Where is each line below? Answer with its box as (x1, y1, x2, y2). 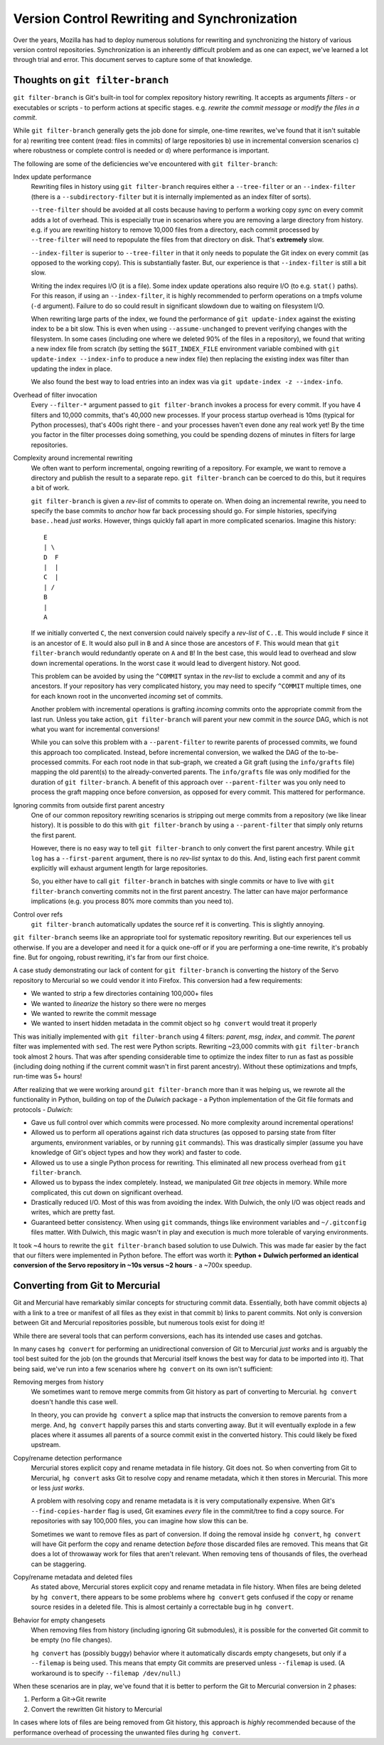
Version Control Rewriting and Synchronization (13, 11, 298, 26)
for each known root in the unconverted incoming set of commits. (31, 691, 223, 700)
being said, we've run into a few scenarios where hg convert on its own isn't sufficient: (13, 1364, 273, 1373)
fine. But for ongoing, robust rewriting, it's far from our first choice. (13, 953, 209, 962)
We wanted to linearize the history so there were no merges (31, 999, 206, 1008)
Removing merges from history (13, 1378, 105, 1386)
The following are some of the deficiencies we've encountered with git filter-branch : (13, 159, 278, 168)
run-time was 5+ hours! (13, 1072, 82, 1081)
